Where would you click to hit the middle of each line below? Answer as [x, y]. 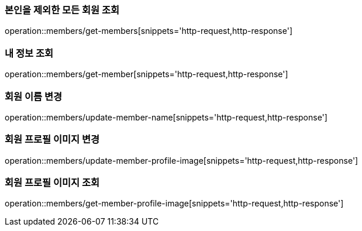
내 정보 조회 [29, 53]
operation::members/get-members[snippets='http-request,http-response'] [149, 31]
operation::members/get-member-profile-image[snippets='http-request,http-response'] [174, 204]
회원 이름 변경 [34, 96]
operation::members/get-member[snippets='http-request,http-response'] [146, 74]
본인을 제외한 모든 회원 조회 [62, 10]
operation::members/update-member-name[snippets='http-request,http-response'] [166, 117]
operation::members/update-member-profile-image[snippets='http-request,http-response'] [182, 160]
